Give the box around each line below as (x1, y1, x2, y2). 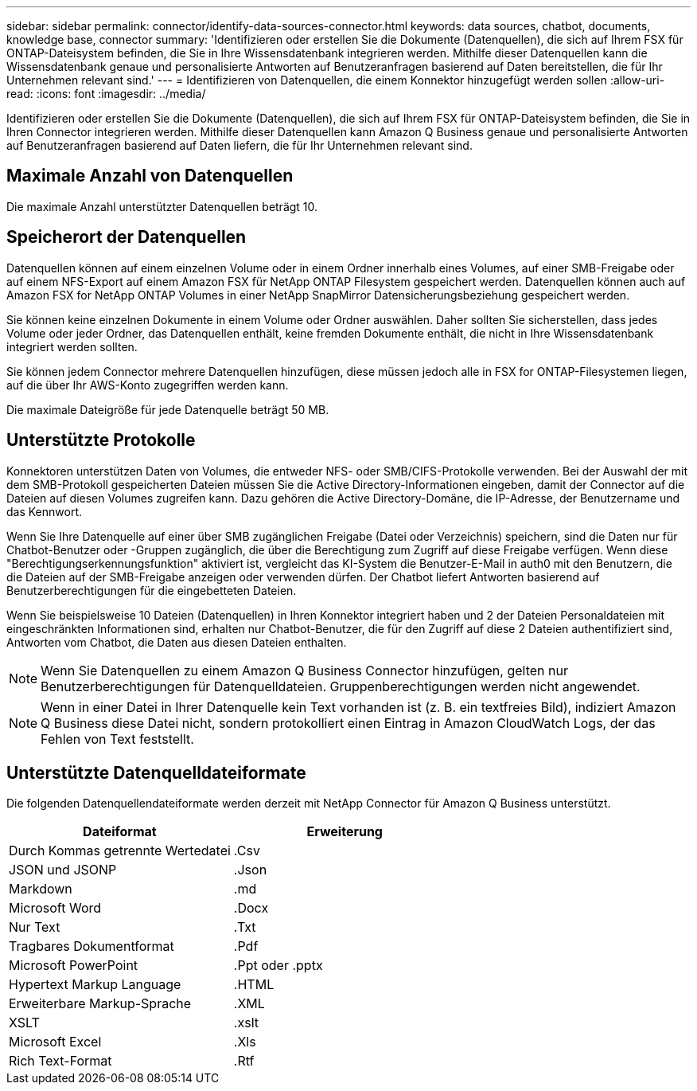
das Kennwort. (6, 504, 83, 518)
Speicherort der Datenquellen (6, 227, 247, 248)
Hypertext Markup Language (9, 976, 181, 993)
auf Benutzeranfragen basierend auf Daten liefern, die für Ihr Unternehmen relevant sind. (6, 139, 473, 152)
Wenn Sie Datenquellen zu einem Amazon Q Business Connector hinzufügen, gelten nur (41, 662, 568, 678)
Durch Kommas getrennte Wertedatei (9, 843, 231, 859)
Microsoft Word (9, 900, 102, 917)
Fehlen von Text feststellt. (41, 730, 194, 747)
